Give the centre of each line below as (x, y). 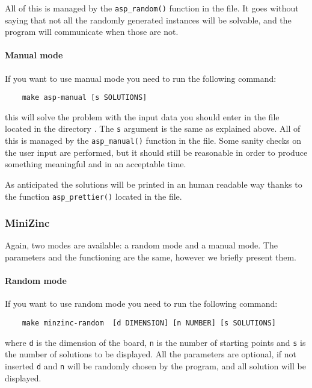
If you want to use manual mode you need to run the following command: (141, 78)
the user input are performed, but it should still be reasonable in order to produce (156, 152)
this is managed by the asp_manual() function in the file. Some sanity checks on (153, 140)
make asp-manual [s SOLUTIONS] (84, 98)
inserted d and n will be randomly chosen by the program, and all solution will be (155, 365)
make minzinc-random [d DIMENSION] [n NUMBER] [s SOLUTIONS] (149, 323)
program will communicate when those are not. (92, 32)
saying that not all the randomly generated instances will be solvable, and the (148, 20)
